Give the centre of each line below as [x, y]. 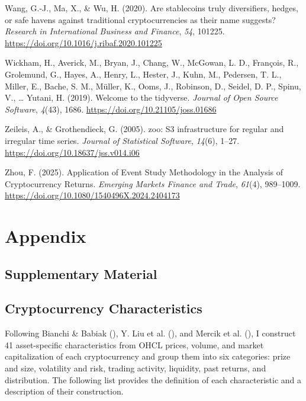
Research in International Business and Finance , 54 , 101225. [115, 31]
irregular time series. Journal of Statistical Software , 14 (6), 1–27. [122, 140]
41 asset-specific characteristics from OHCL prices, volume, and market [134, 344]
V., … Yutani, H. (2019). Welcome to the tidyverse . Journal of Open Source [141, 97]
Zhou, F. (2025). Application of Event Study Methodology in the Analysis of [144, 172]
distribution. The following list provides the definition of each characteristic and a [153, 379]
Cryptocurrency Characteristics [104, 308]
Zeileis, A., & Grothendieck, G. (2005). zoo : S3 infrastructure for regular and [144, 129]
